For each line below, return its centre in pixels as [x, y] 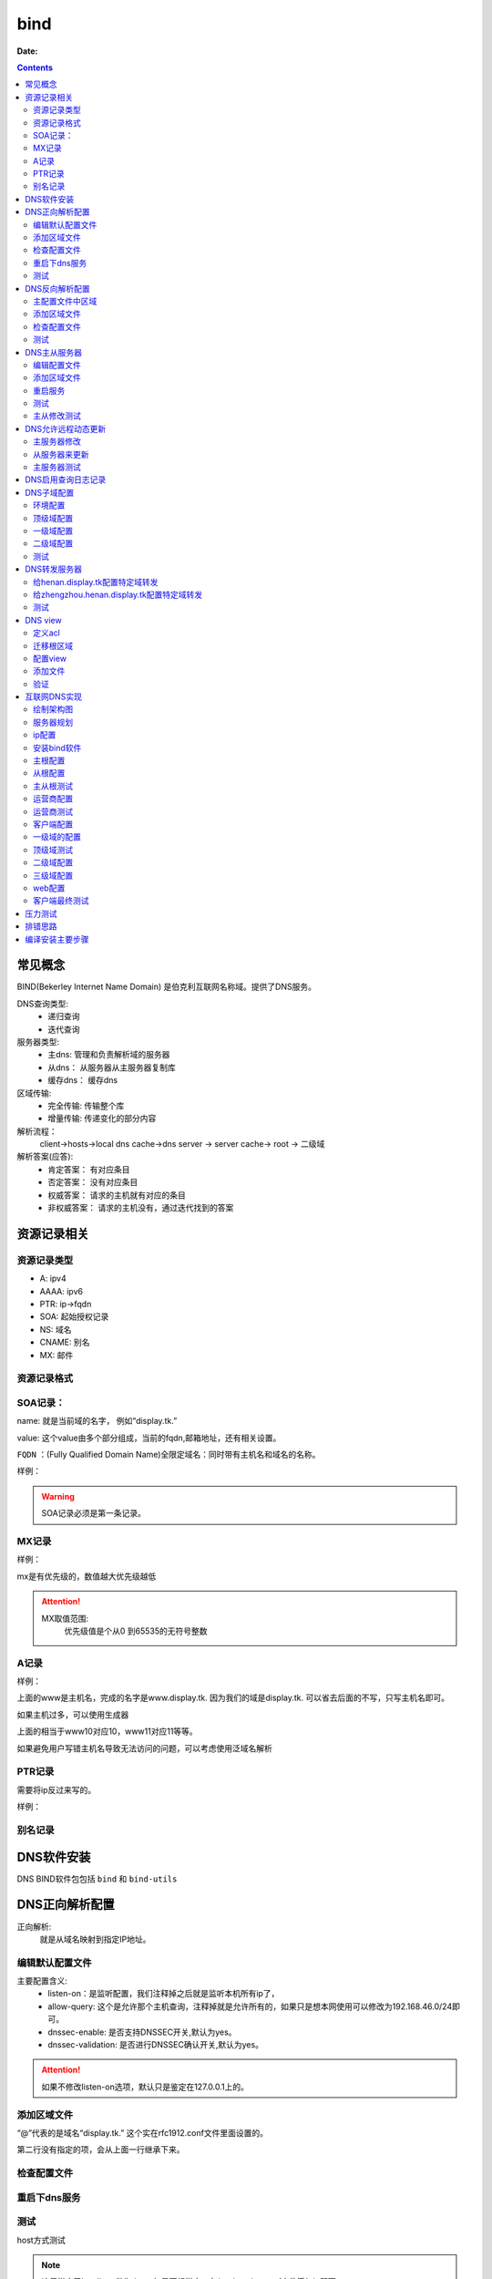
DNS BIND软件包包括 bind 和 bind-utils [97, 1879]
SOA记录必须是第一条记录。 [93, 1513]
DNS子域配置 [50, 492]
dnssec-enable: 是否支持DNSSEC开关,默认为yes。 [142, 2032]
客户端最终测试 [61, 901]
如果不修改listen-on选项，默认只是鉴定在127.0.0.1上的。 [145, 2087]
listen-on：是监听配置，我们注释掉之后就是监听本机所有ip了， [164, 1994]
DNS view [44, 620]
